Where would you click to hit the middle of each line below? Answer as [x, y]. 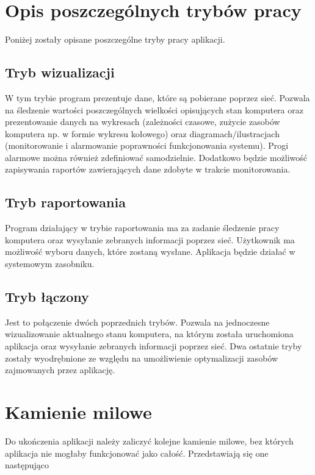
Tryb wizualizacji [60, 72]
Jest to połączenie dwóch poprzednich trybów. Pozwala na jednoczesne [137, 322]
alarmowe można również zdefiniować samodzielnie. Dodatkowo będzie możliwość [156, 157]
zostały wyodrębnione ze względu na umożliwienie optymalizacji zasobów [142, 358]
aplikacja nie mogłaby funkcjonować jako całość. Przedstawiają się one [137, 453]
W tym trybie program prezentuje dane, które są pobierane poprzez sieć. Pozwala [157, 97]
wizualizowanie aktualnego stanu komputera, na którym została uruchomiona [149, 334]
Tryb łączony [47, 297]
